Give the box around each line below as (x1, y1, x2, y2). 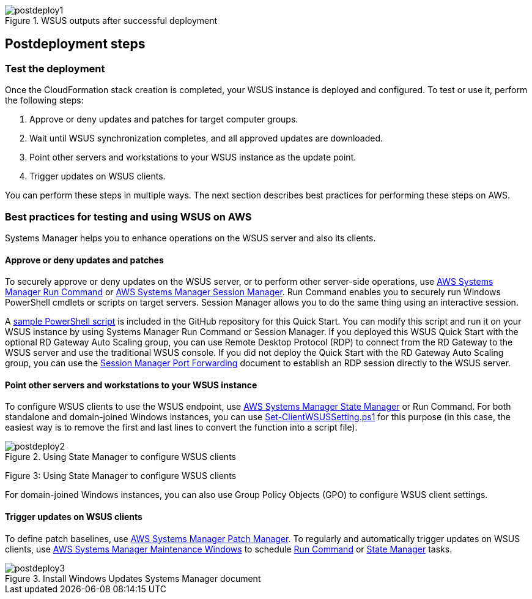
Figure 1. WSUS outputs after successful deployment (5, 15, 218, 26)
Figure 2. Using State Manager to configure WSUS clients (5, 451, 236, 462)
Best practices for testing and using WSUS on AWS (5, 210, 252, 223)
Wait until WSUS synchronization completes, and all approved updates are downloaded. (29, 133, 383, 144)
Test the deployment (5, 62, 105, 75)
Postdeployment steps (5, 36, 146, 52)
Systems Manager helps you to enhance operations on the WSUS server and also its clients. (5, 232, 376, 243)
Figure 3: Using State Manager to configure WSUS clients (5, 470, 237, 481)
